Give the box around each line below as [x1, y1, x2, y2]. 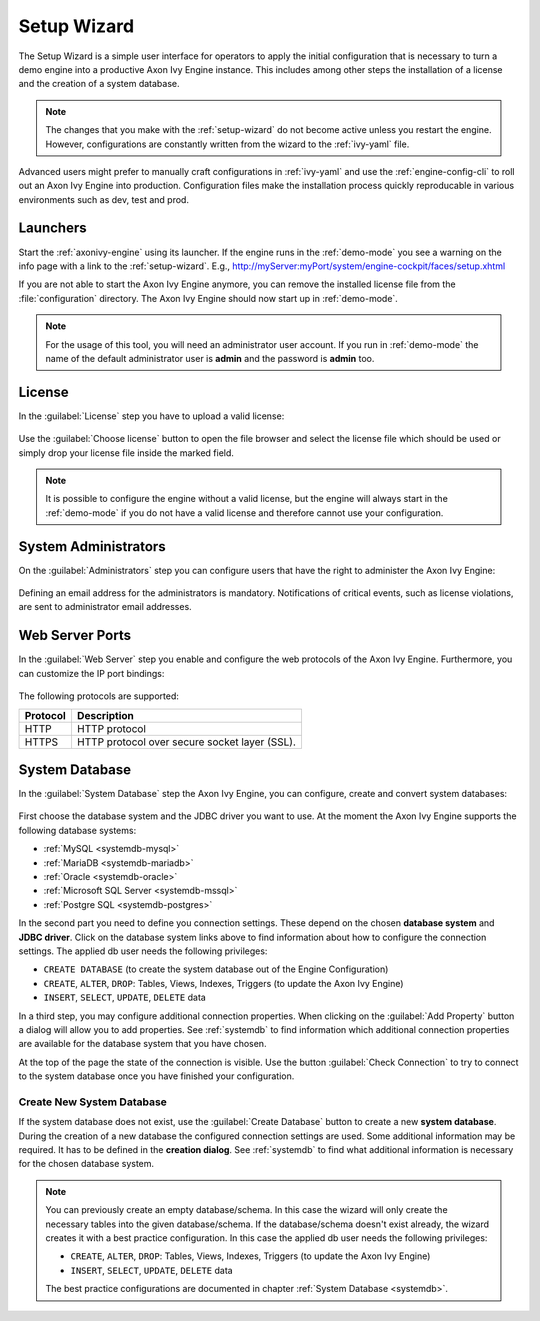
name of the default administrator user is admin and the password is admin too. [45, 352, 375, 364]
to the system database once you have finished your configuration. [18, 1070, 295, 1082]
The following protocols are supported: [18, 690, 180, 702]
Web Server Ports [18, 627, 132, 644]
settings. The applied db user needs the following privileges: [18, 945, 268, 957]
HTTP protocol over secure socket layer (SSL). [76, 735, 297, 749]
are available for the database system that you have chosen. [18, 1038, 267, 1050]
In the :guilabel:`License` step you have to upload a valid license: [18, 410, 285, 422]
